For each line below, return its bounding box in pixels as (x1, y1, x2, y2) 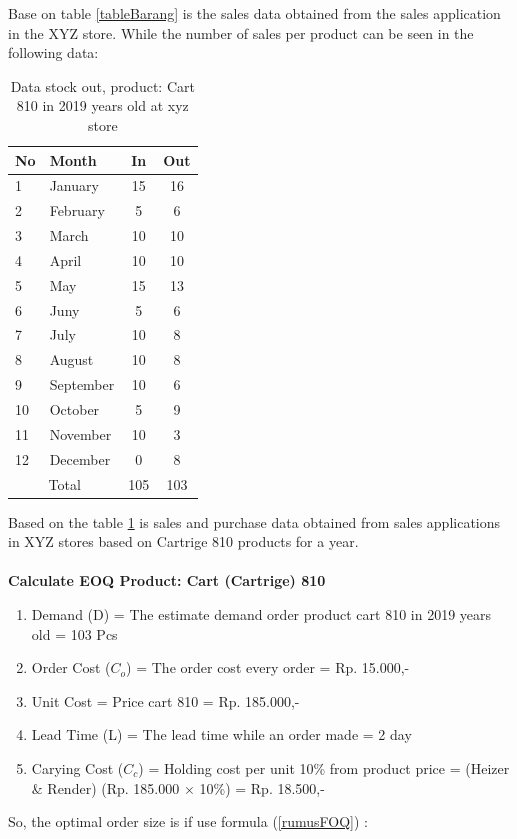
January (49, 175, 99, 196)
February (49, 200, 105, 221)
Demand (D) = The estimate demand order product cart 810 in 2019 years (31, 604, 492, 624)
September (49, 374, 115, 395)
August (49, 349, 94, 370)
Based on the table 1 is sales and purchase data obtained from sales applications (8, 511, 501, 532)
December (49, 448, 111, 469)
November (49, 423, 112, 444)
